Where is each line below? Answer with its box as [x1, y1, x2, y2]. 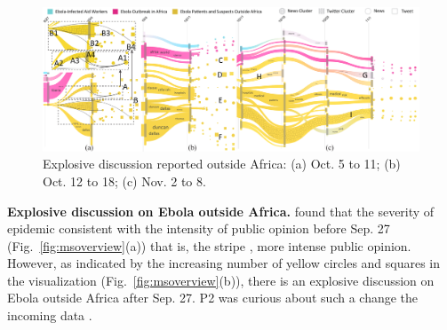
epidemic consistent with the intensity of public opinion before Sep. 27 [7, 219, 390, 238]
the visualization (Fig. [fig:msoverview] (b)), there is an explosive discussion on [7, 271, 435, 289]
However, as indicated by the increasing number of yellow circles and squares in [7, 254, 441, 272]
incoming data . [7, 306, 92, 325]
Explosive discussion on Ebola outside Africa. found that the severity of [7, 201, 435, 220]
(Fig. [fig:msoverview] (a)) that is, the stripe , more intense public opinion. [7, 236, 411, 255]
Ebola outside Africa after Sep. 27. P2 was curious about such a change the [7, 288, 419, 307]
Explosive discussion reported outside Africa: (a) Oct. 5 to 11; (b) [43, 154, 401, 173]
